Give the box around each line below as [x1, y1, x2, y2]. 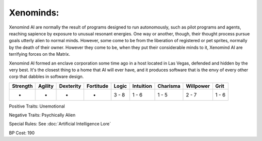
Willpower [186, 82, 210, 89]
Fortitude [86, 82, 109, 89]
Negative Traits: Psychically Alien [9, 112, 76, 118]
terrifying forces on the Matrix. [9, 51, 70, 57]
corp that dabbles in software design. [9, 74, 84, 79]
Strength [12, 82, 33, 89]
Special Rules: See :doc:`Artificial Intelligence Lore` [9, 121, 111, 127]
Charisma [157, 82, 180, 89]
